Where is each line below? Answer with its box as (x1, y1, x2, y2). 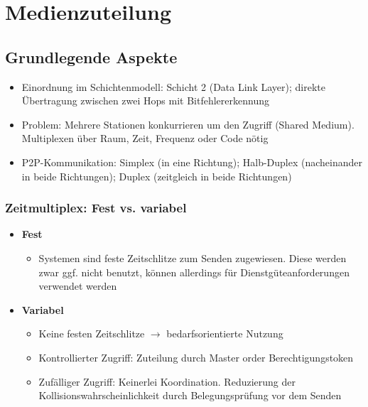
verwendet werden (38, 278, 117, 293)
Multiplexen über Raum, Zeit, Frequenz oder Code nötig (21, 131, 269, 146)
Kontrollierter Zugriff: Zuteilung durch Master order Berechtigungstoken (38, 349, 354, 364)
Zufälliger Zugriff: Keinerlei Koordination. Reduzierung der (38, 374, 296, 389)
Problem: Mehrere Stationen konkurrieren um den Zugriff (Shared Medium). (21, 116, 355, 131)
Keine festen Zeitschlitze (38, 326, 145, 341)
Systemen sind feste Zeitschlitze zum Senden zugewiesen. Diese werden (38, 250, 347, 265)
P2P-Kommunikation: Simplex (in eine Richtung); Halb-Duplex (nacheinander (21, 154, 363, 169)
